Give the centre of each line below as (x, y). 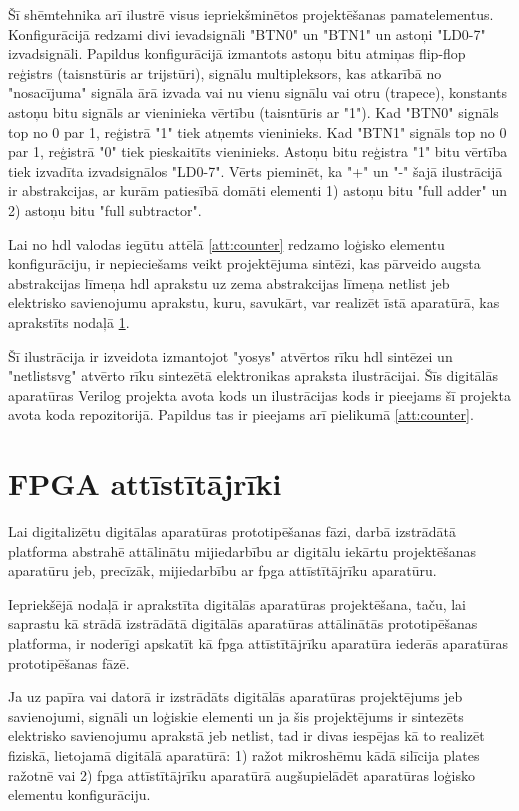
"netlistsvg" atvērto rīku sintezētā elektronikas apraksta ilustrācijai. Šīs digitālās (253, 375)
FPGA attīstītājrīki (145, 483)
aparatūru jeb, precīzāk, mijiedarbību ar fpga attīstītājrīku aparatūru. (222, 570)
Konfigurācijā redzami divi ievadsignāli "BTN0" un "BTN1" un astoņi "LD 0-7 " (247, 33)
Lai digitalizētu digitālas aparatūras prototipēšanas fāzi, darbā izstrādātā (232, 531)
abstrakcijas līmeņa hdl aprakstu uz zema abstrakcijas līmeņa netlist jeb (229, 282)
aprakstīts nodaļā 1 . (69, 321)
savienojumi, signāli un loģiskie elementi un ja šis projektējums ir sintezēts (236, 715)
